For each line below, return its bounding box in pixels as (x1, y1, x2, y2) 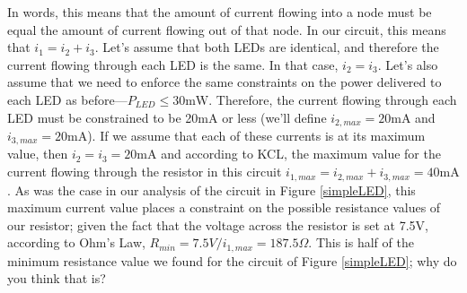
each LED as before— (7, 90, 128, 108)
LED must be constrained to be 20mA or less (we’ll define (7, 108, 327, 126)
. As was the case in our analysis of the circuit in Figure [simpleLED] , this (7, 180, 416, 199)
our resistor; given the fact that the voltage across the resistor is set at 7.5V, (7, 215, 429, 234)
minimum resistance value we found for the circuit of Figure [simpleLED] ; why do (7, 251, 457, 270)
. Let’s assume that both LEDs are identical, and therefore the (94, 38, 439, 56)
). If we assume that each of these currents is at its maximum (87, 126, 426, 145)
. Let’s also (377, 55, 438, 73)
